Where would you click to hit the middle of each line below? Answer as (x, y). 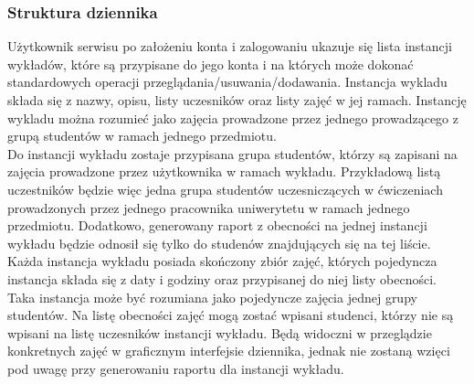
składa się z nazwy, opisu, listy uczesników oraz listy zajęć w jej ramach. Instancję (237, 100)
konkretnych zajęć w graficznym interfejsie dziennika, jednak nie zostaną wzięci (229, 351)
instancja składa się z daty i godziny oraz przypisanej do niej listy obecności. (222, 278)
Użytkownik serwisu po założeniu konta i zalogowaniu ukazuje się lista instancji (230, 46)
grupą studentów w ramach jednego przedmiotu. (142, 136)
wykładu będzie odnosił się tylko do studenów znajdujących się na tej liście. (219, 243)
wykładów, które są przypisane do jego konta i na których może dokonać (211, 64)
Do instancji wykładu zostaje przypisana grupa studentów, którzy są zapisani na (232, 153)
